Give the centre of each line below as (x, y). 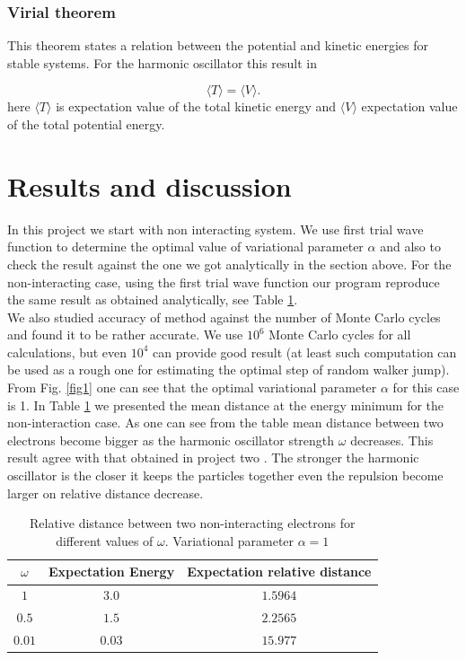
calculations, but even (67, 352)
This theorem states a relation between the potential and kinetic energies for (218, 45)
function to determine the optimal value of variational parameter (185, 246)
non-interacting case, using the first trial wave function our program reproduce (224, 282)
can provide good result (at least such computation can (305, 352)
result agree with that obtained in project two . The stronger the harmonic (213, 458)
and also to (410, 246)
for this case (426, 387)
